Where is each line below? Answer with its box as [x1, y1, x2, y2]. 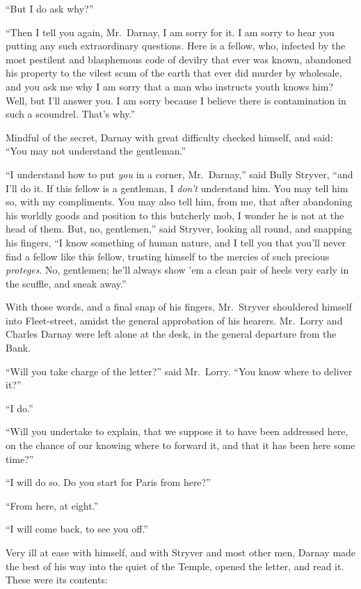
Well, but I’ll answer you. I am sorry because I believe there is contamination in [6, 93, 346, 107]
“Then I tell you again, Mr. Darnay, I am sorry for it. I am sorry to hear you [6, 24, 335, 39]
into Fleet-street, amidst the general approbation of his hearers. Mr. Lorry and [6, 313, 343, 327]
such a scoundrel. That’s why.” [6, 107, 136, 121]
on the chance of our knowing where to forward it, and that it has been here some [6, 438, 355, 453]
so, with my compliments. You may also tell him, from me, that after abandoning [6, 194, 353, 209]
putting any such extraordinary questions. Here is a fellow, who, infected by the [6, 38, 346, 53]
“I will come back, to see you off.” [6, 521, 148, 536]
